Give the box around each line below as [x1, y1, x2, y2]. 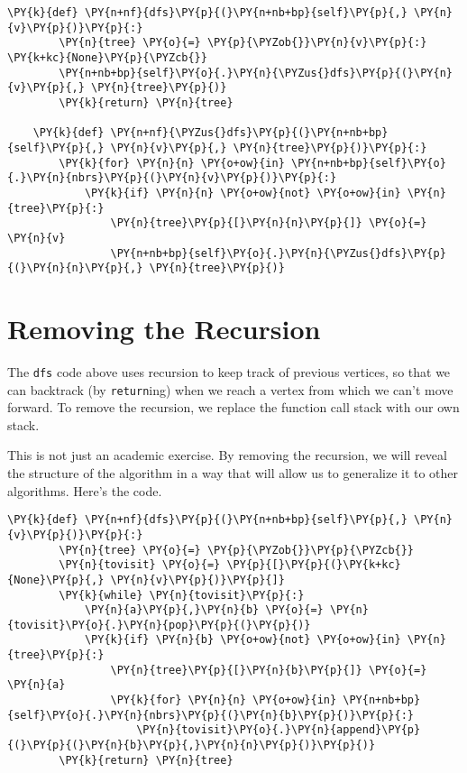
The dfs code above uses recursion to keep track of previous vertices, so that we [7, 362, 451, 381]
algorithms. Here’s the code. [7, 481, 162, 500]
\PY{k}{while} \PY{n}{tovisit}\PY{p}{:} [59, 588, 305, 602]
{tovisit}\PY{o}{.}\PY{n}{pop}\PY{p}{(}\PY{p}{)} [7, 618, 311, 631]
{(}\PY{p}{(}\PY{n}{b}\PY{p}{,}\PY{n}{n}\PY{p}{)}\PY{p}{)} [7, 739, 376, 752]
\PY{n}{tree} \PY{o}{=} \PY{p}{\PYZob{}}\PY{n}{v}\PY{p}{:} [59, 36, 427, 50]
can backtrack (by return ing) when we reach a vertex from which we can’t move [7, 380, 453, 399]
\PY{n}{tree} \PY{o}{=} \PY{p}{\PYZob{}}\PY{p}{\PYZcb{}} [59, 543, 415, 557]
